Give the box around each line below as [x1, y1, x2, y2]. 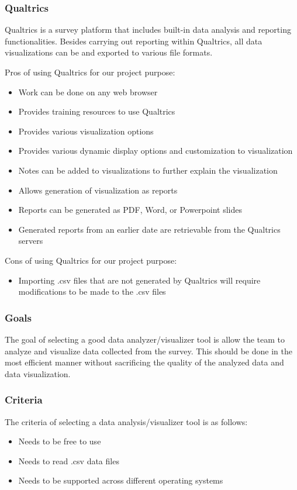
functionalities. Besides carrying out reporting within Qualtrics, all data [5, 34, 263, 47]
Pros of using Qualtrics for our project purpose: [5, 66, 175, 78]
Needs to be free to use [18, 435, 101, 447]
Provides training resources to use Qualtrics [18, 105, 175, 118]
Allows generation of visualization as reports [18, 184, 178, 196]
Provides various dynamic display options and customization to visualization [18, 144, 293, 157]
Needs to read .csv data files [18, 454, 119, 467]
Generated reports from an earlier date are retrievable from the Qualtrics [18, 223, 281, 235]
